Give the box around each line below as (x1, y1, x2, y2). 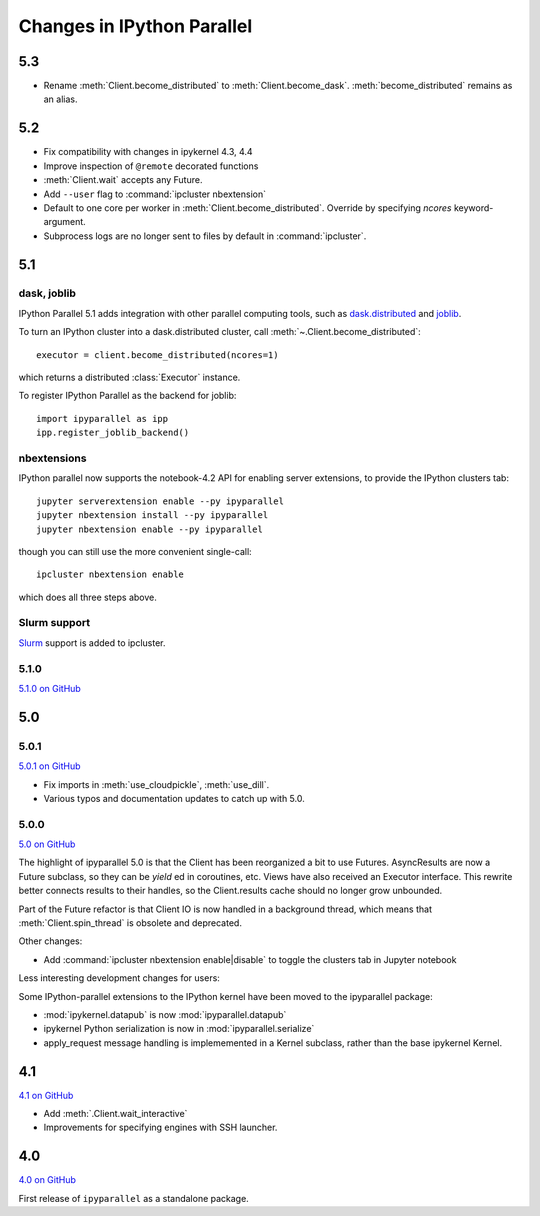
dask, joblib (18, 286, 77, 300)
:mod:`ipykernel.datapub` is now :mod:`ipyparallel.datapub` (43, 1008, 287, 1020)
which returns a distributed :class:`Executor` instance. (18, 371, 241, 384)
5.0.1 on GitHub (18, 760, 81, 772)
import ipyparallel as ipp (36, 413, 169, 424)
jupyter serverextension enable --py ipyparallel (36, 495, 285, 507)
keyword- (453, 201, 494, 214)
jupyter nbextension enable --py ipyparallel (36, 523, 264, 535)
